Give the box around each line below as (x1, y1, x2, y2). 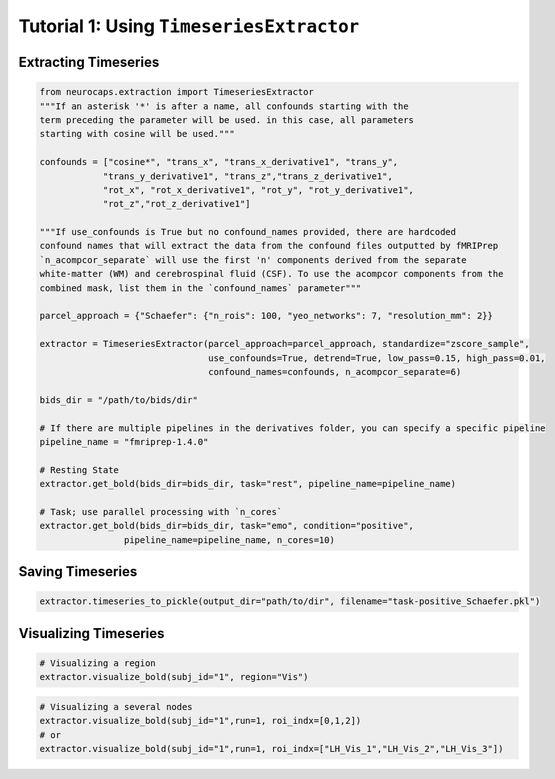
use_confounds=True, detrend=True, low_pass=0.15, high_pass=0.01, (208, 352, 546, 364)
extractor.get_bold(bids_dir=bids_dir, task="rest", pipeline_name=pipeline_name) (39, 478, 457, 490)
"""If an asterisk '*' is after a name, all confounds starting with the (39, 100, 409, 112)
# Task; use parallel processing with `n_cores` (39, 506, 283, 517)
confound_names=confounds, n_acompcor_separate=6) (208, 366, 462, 377)
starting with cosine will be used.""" (39, 128, 235, 140)
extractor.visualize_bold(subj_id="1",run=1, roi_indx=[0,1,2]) (39, 715, 362, 727)
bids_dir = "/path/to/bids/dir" (39, 394, 199, 405)
